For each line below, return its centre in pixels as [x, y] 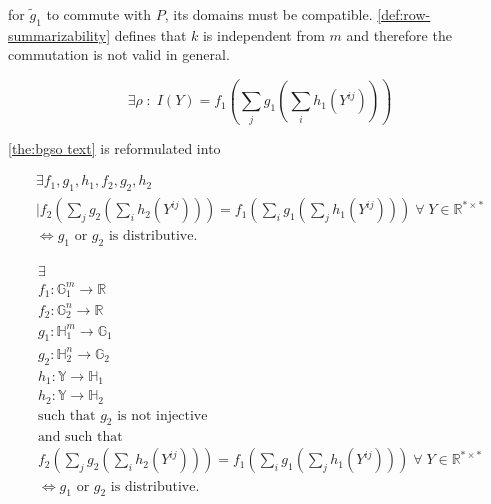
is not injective [162, 415]
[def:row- [404, 14]
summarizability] [59, 34]
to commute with [99, 14]
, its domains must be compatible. [268, 14]
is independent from [263, 34]
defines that [150, 34]
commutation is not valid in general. [119, 54]
